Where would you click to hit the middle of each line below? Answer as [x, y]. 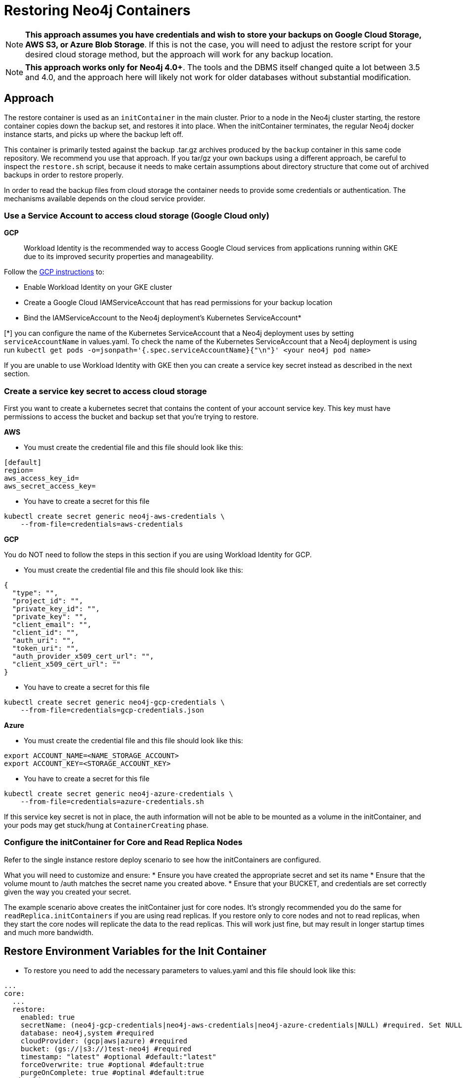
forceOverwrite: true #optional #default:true [112, 1064]
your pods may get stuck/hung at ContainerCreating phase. [106, 825]
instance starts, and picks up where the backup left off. [94, 134]
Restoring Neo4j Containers [97, 10]
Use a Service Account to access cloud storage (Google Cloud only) [137, 215]
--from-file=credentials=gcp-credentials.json [112, 710]
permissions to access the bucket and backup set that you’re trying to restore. [131, 417]
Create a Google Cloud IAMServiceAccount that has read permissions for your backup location [178, 303]
